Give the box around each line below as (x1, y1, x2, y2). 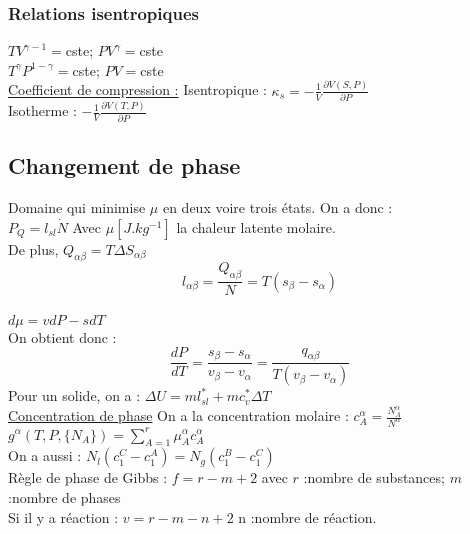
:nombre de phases (8, 486, 121, 507)
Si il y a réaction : (8, 506, 119, 527)
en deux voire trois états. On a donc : (162, 196, 393, 217)
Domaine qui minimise (8, 196, 146, 217)
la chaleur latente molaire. (176, 216, 336, 237)
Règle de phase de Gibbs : (8, 467, 168, 488)
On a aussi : (8, 445, 82, 466)
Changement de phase (8, 150, 241, 181)
